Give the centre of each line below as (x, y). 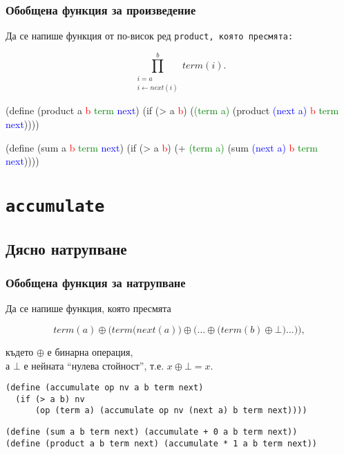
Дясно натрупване (66, 248)
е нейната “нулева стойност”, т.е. (94, 365)
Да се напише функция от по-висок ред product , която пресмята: (150, 36)
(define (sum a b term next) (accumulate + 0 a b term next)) (152, 432)
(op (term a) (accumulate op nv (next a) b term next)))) (171, 411)
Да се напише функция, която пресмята (88, 308)
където (20, 351)
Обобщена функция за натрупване (96, 283)
